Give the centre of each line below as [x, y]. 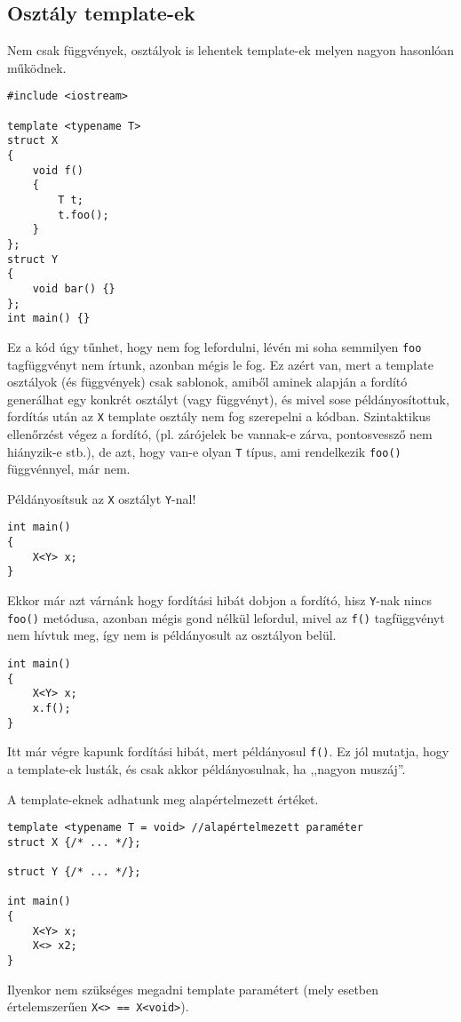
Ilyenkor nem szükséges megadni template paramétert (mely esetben [193, 989]
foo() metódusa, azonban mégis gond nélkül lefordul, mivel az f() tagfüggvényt [226, 617]
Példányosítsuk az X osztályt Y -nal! [102, 498]
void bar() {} [74, 288]
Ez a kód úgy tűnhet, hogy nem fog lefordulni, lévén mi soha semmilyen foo [215, 346]
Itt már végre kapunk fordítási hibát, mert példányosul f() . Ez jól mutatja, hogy [228, 751]
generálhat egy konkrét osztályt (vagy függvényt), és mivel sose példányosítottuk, [228, 399]
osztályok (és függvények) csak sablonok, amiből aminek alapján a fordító [207, 382]
